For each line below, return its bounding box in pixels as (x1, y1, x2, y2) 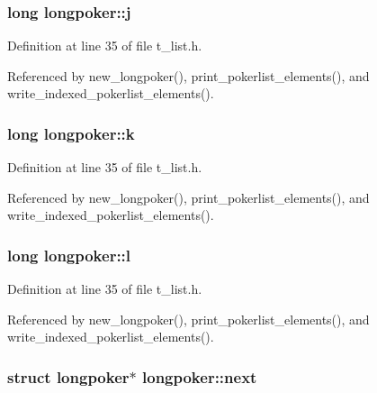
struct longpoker (7, 365, 130, 388)
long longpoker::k (7, 122, 135, 144)
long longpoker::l (7, 243, 131, 266)
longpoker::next (142, 365, 257, 388)
